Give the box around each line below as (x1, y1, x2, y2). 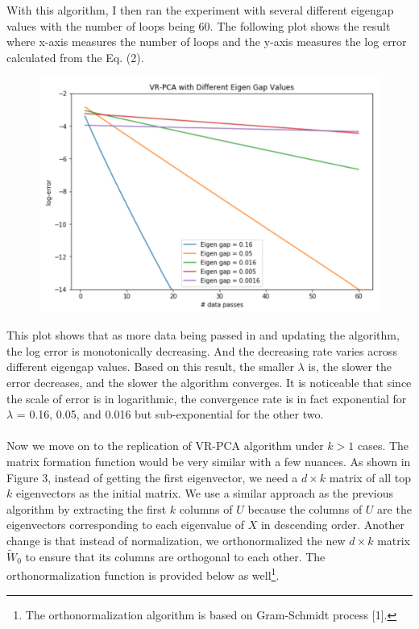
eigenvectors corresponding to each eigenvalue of (6, 516, 245, 533)
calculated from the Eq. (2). (6, 48, 144, 65)
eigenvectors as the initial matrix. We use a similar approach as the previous (15, 485, 394, 502)
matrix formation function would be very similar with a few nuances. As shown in (6, 453, 411, 470)
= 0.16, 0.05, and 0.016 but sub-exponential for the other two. (16, 406, 324, 423)
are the (377, 500, 412, 517)
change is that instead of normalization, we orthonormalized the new (6, 532, 346, 549)
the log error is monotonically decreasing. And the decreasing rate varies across (6, 342, 397, 359)
